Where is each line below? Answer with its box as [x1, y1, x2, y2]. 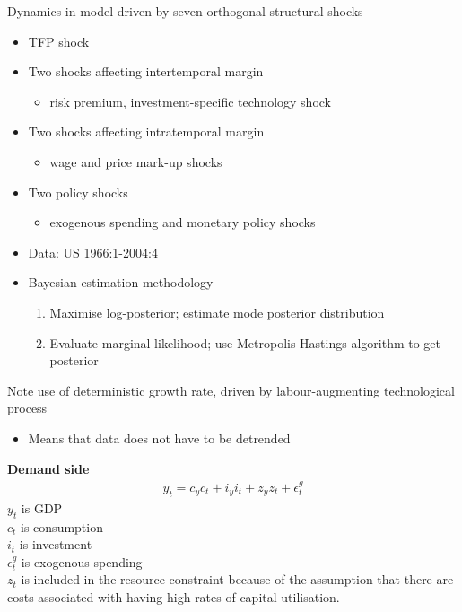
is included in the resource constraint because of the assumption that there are [21, 570, 454, 589]
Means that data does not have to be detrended [28, 428, 291, 447]
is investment [19, 535, 92, 554]
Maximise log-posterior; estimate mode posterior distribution [49, 302, 385, 321]
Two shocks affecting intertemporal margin [28, 62, 264, 81]
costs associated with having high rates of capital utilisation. [7, 587, 340, 606]
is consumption [21, 517, 103, 536]
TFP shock [28, 31, 90, 50]
